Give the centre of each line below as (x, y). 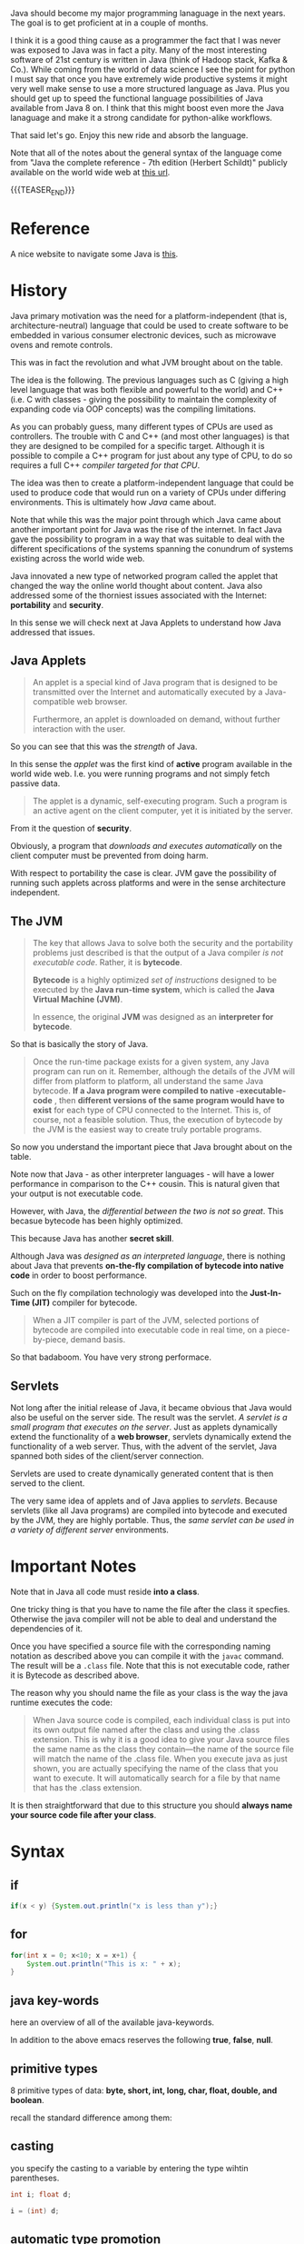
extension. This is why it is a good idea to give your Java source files (161, 1740)
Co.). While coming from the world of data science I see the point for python (153, 69)
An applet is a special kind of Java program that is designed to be (155, 683)
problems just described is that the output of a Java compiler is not (158, 952)
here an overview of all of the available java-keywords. (113, 2022)
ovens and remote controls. (62, 344)
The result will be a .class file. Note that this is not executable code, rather (150, 1666)
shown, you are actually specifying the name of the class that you (155, 1769)
